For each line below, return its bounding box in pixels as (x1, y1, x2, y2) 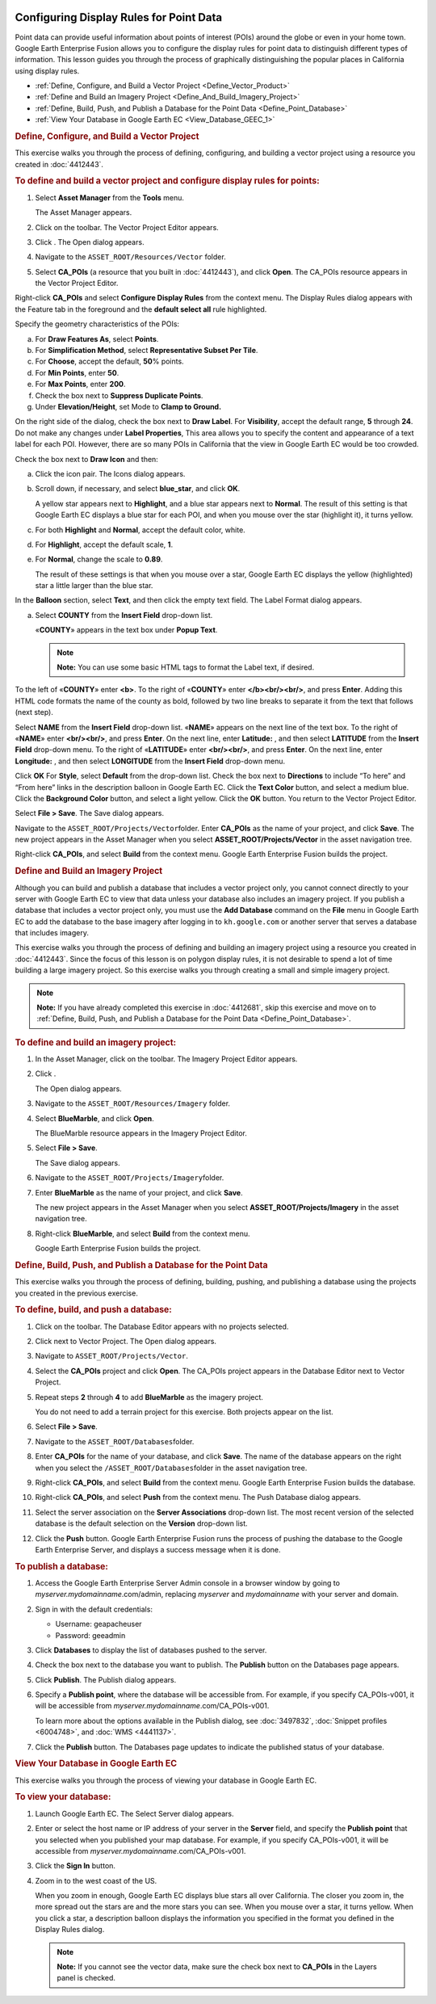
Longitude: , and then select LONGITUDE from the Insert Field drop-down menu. (15, 756, 286, 766)
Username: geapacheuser (55, 1620, 142, 1629)
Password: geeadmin (55, 1630, 126, 1640)
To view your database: (15, 1792, 111, 1803)
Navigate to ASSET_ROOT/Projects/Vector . (35, 1351, 189, 1361)
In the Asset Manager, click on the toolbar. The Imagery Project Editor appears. (35, 1054, 298, 1064)
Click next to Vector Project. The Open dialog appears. (35, 1337, 217, 1347)
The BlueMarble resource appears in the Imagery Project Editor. (35, 1128, 248, 1138)
